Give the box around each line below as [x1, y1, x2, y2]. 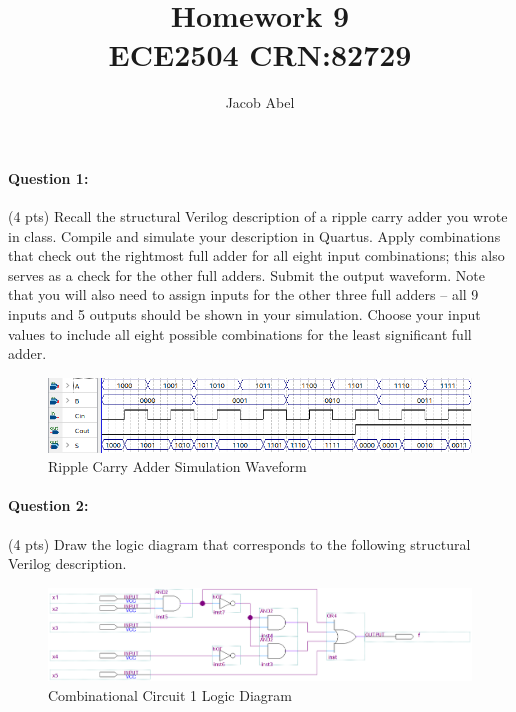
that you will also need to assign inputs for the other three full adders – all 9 [8, 284, 479, 305]
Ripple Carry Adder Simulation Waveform [48, 456, 307, 477]
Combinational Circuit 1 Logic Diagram [48, 685, 292, 706]
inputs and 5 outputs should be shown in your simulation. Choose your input [8, 304, 481, 325]
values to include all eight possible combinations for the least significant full [8, 323, 472, 344]
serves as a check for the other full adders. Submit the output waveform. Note [8, 264, 485, 285]
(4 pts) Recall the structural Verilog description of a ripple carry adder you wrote [8, 206, 508, 227]
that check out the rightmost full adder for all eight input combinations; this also [8, 245, 505, 266]
